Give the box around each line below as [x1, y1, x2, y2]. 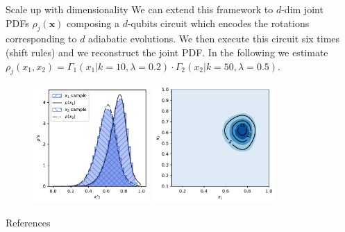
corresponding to [6, 31, 77, 46]
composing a [67, 15, 120, 30]
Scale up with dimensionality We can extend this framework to [6, 2, 274, 16]
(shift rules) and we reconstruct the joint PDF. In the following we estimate [6, 44, 328, 59]
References [6, 215, 51, 230]
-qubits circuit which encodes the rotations [127, 15, 310, 30]
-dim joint [281, 2, 323, 16]
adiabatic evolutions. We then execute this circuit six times [88, 31, 340, 46]
